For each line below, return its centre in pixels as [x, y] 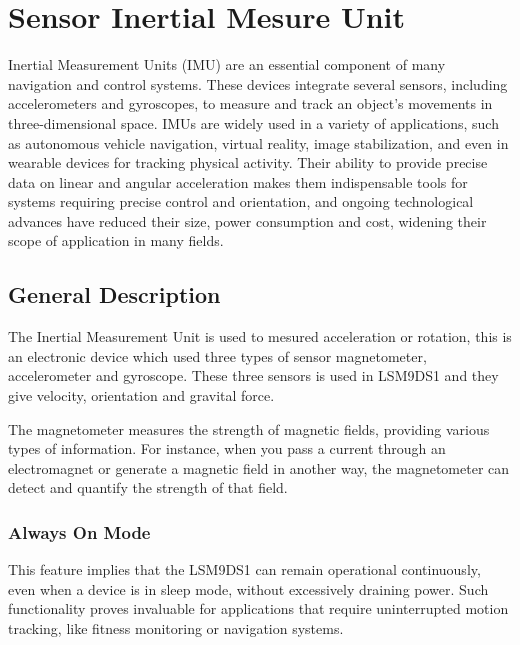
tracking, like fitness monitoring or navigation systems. [176, 628]
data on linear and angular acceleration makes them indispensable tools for [238, 181]
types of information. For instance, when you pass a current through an [227, 448]
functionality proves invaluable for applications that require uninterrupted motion [258, 608]
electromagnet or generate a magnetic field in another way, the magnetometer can [259, 467]
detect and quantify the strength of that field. [148, 487]
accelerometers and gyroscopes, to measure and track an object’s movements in [250, 103]
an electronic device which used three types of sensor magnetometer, [217, 355]
